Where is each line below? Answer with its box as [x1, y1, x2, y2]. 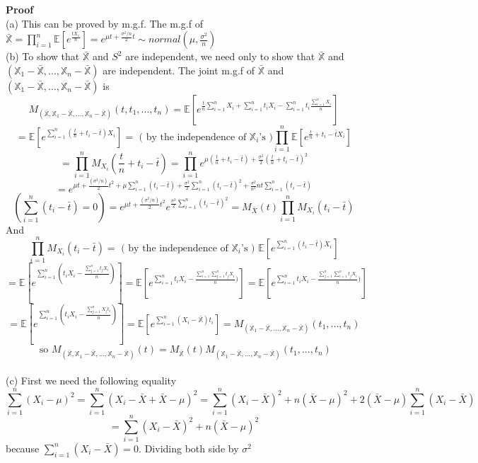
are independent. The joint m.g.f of [103, 62, 255, 77]
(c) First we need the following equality [6, 373, 177, 388]
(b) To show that [6, 49, 80, 64]
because [6, 440, 40, 455]
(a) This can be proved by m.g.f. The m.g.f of [6, 16, 203, 30]
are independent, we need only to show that [125, 49, 315, 64]
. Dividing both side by [139, 440, 239, 455]
